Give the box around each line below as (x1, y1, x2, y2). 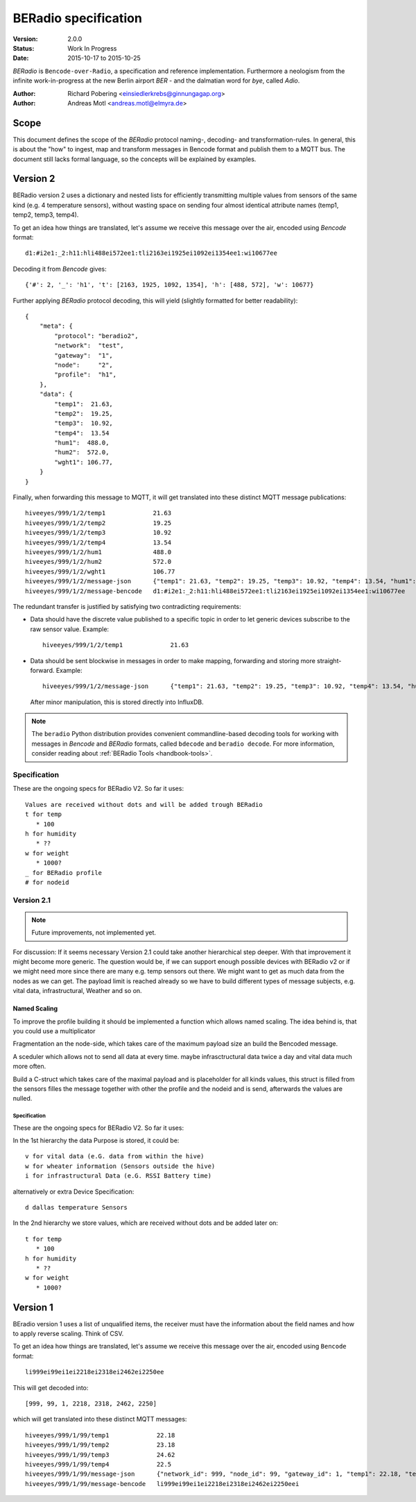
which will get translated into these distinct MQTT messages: (12, 1415, 187, 1424)
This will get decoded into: (12, 1383, 89, 1392)
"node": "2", (54, 361, 114, 369)
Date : (12, 54, 29, 62)
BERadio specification (12, 10, 142, 26)
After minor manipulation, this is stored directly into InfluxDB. (30, 698, 204, 706)
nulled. (12, 1094, 33, 1103)
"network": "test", (54, 342, 124, 350)
